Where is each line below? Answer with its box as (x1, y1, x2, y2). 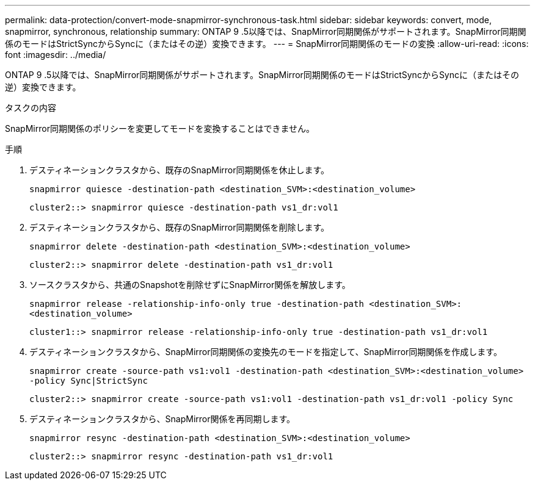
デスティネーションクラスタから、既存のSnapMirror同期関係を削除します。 (29, 222, 330, 232)
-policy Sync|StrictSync (29, 376, 148, 386)
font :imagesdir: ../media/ (5, 49, 106, 60)
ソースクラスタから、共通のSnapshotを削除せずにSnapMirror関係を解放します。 (29, 279, 351, 290)
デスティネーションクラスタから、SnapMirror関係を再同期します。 (29, 414, 296, 424)
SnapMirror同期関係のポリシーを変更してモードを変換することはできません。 (5, 123, 315, 134)
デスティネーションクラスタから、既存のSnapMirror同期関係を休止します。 (29, 165, 330, 175)
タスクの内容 (5, 102, 56, 113)
